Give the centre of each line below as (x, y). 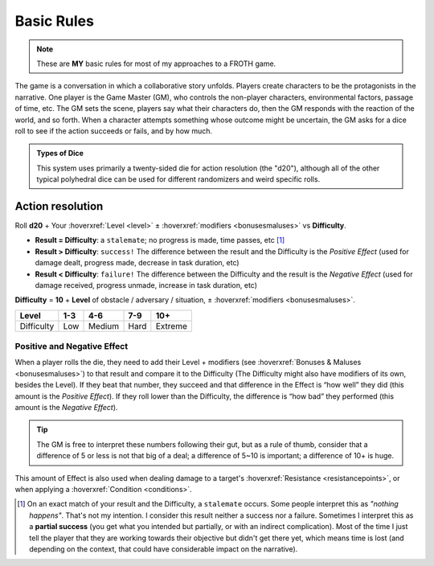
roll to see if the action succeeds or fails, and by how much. (114, 131)
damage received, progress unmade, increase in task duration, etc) (146, 285)
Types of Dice (60, 154)
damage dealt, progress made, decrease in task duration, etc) (137, 263)
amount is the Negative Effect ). (66, 408)
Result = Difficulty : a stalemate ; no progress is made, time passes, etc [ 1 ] (160, 240)
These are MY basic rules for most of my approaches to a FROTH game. (156, 64)
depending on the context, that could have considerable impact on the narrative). (164, 549)
